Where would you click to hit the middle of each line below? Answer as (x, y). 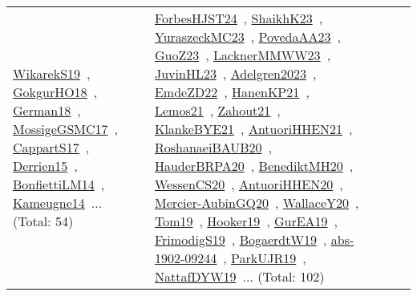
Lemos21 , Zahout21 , (217, 110)
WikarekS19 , (52, 73)
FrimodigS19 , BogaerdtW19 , (241, 239)
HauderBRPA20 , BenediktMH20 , (254, 166)
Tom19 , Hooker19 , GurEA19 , (246, 221)
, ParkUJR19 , (265, 258)
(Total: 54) (43, 221)
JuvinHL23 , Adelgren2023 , (235, 73)
